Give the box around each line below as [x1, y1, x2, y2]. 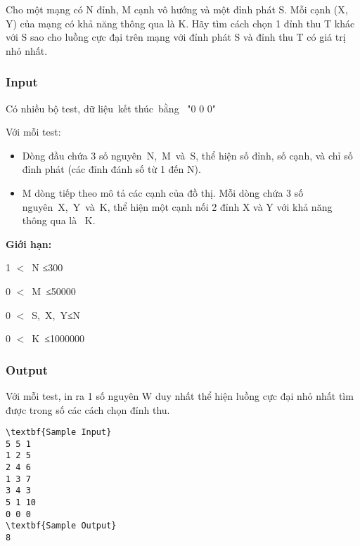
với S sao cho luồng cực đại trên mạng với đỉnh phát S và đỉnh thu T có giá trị [6, 30, 346, 44]
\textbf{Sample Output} [6, 521, 117, 531]
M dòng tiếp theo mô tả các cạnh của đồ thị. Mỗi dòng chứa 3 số [22, 185, 304, 200]
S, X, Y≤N [32, 307, 81, 322]
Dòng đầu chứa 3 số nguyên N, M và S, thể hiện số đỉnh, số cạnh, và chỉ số [22, 148, 353, 162]
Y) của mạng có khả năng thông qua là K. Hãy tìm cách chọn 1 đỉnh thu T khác [6, 15, 355, 30]
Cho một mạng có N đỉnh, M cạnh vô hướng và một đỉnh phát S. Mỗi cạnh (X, [6, 2, 348, 16]
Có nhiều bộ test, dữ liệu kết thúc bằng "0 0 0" [6, 100, 217, 115]
